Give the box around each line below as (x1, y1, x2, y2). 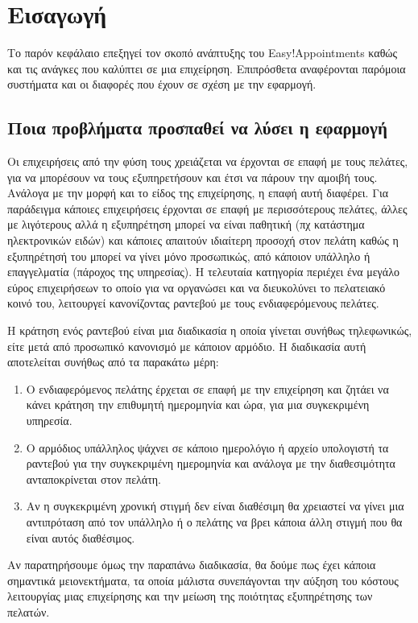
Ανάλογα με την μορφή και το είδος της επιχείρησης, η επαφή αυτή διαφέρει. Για (7, 184, 389, 201)
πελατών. (7, 603, 50, 620)
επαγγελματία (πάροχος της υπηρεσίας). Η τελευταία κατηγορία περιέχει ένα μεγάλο (7, 263, 399, 280)
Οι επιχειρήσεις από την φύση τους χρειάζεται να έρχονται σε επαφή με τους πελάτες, (7, 153, 408, 170)
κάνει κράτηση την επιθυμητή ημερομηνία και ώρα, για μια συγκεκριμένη (26, 396, 370, 413)
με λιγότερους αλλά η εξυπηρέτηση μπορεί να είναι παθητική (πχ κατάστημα (7, 216, 365, 233)
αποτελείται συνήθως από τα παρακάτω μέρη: (7, 353, 219, 370)
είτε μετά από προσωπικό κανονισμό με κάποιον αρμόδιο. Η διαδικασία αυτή (7, 337, 366, 354)
